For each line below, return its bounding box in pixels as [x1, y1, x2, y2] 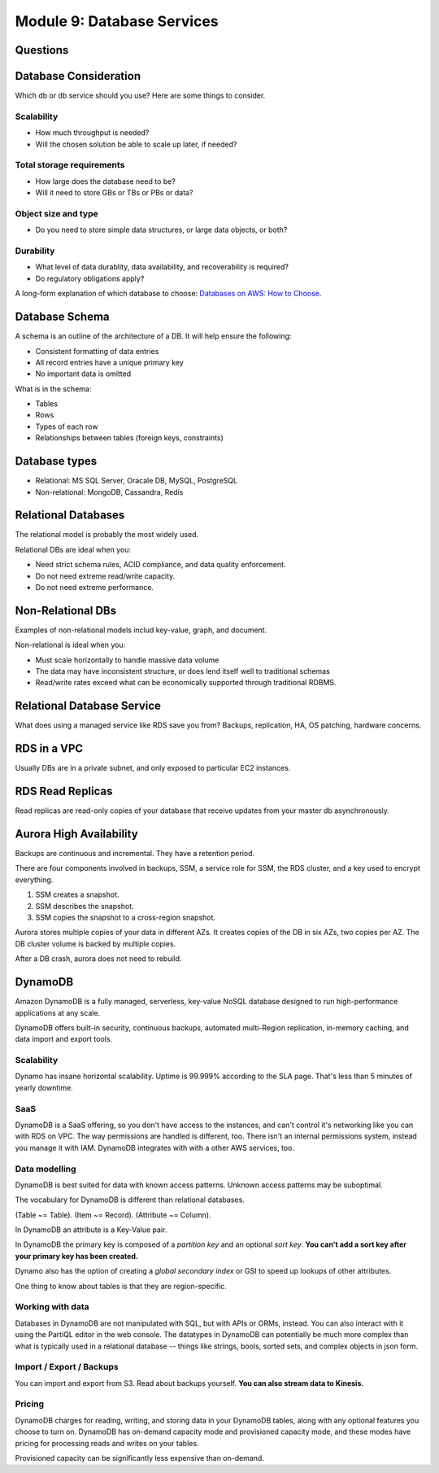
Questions [15, 43, 69, 57]
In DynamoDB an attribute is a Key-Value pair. [15, 1225, 167, 1235]
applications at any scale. [15, 1007, 101, 1017]
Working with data [15, 1301, 89, 1313]
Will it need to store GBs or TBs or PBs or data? [35, 188, 193, 198]
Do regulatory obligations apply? [35, 273, 145, 283]
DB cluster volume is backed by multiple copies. [15, 938, 176, 948]
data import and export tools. [15, 1034, 113, 1044]
